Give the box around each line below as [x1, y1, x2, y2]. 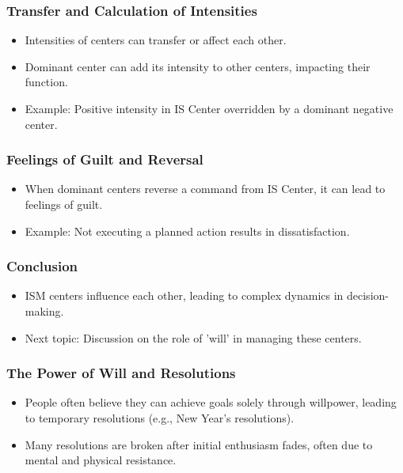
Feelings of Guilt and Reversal [6, 149, 203, 169]
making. [25, 303, 64, 319]
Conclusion [6, 256, 78, 276]
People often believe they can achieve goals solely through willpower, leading [25, 394, 397, 411]
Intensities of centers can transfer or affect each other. [25, 32, 287, 48]
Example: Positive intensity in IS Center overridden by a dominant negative [25, 100, 393, 116]
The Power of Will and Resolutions [6, 363, 236, 383]
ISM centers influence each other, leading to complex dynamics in [25, 287, 344, 304]
